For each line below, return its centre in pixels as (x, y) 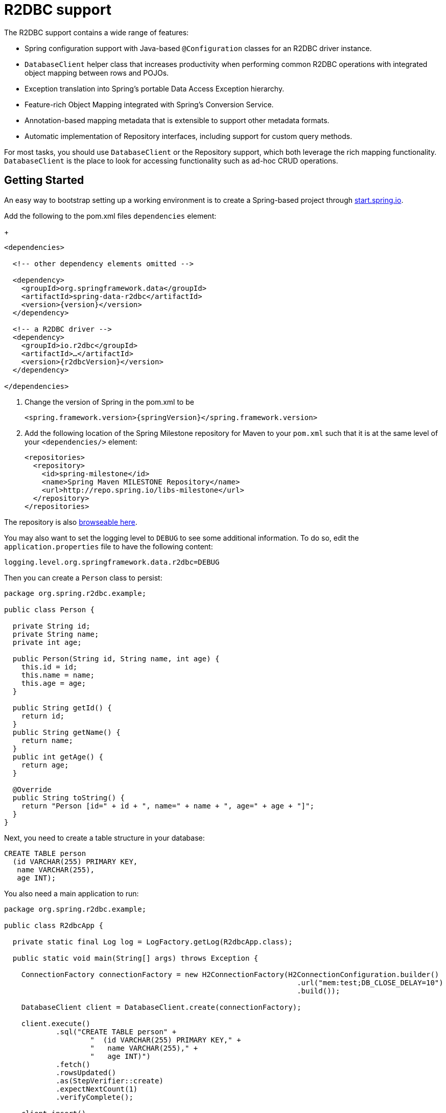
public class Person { (50, 609)
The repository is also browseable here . (71, 522)
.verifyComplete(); (95, 1097)
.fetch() (73, 1064)
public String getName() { (66, 732)
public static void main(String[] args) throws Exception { (135, 958)
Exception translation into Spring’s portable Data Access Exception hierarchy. (155, 88)
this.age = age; (54, 683)
